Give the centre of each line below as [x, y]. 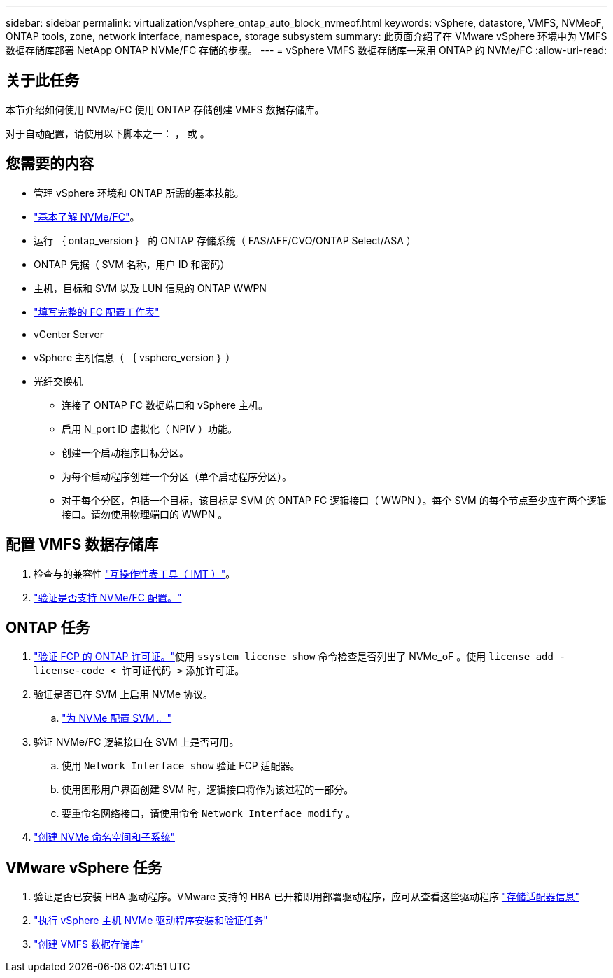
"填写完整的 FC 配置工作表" [97, 312]
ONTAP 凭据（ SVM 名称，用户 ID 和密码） [132, 264]
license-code [69, 671]
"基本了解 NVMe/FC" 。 [87, 216]
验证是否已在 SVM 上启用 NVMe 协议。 [124, 694]
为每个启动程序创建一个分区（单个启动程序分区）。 [177, 476]
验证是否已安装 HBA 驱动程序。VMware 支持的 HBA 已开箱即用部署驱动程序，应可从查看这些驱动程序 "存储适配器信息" [306, 897]
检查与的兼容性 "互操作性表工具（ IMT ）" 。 [135, 573]
